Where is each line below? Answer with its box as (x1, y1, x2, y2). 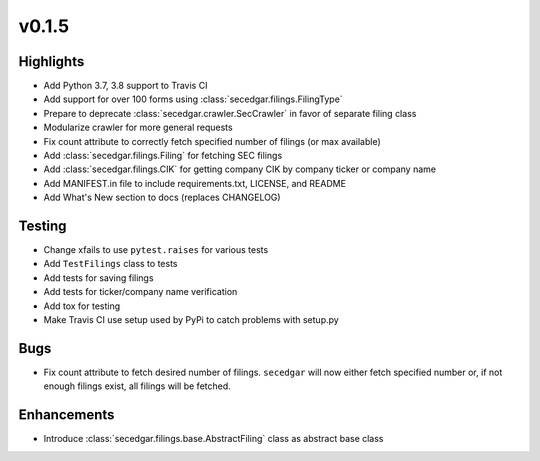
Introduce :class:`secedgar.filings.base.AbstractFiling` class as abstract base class (43, 433, 384, 445)
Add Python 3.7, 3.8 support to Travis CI (43, 80, 208, 92)
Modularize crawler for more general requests (43, 121, 234, 134)
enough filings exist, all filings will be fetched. (43, 380, 232, 392)
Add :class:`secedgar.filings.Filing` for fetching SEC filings (43, 150, 283, 162)
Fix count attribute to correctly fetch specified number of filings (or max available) (43, 135, 382, 147)
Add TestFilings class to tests (43, 258, 178, 270)
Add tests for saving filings (43, 271, 154, 284)
